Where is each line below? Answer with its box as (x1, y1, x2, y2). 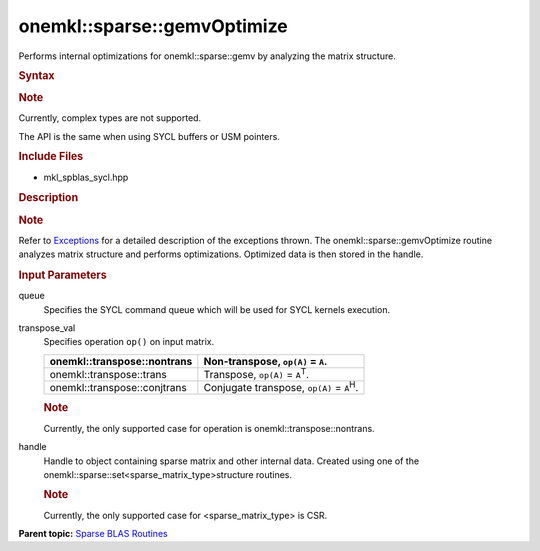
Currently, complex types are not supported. (18, 112, 202, 124)
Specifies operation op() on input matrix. (43, 336, 215, 348)
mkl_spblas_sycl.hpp (43, 171, 129, 183)
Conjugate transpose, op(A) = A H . (203, 379, 359, 395)
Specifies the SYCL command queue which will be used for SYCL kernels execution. (43, 303, 391, 315)
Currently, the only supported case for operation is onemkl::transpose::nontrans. (43, 422, 375, 434)
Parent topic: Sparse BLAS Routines (18, 527, 169, 539)
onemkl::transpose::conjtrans (49, 381, 187, 395)
